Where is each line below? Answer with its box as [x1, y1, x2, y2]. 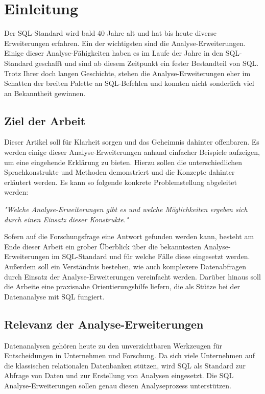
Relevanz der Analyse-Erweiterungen [4, 316, 204, 332]
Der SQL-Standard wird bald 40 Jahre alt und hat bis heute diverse [4, 28, 216, 38]
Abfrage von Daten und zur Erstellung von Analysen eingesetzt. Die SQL [4, 370, 234, 381]
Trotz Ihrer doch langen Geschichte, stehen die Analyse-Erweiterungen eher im [4, 67, 251, 78]
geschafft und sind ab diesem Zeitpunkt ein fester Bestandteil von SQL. [35, 57, 259, 68]
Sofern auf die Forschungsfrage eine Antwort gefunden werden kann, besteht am [4, 231, 254, 242]
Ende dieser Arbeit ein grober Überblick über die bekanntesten [4, 241, 202, 251]
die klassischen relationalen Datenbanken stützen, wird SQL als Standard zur [4, 360, 246, 370]
